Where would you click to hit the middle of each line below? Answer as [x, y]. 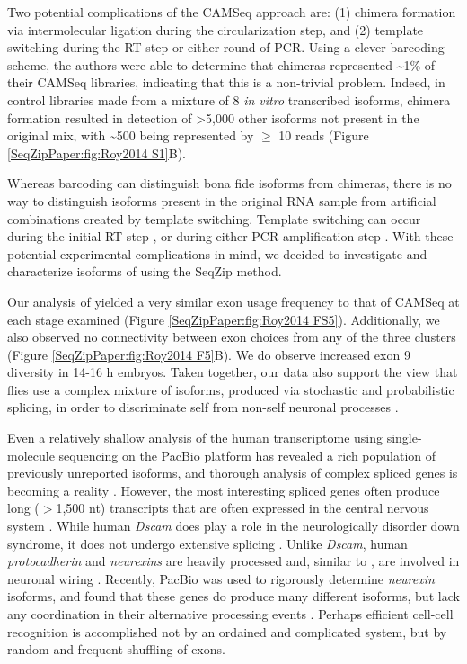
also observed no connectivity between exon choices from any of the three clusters [232, 337]
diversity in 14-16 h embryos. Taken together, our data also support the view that [233, 372]
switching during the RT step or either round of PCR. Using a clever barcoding [226, 47]
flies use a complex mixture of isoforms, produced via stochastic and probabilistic [231, 389]
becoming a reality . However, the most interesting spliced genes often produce [224, 490]
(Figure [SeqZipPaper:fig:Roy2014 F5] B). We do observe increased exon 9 [209, 354]
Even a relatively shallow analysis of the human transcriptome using [195, 438]
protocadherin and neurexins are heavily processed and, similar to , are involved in [233, 561]
